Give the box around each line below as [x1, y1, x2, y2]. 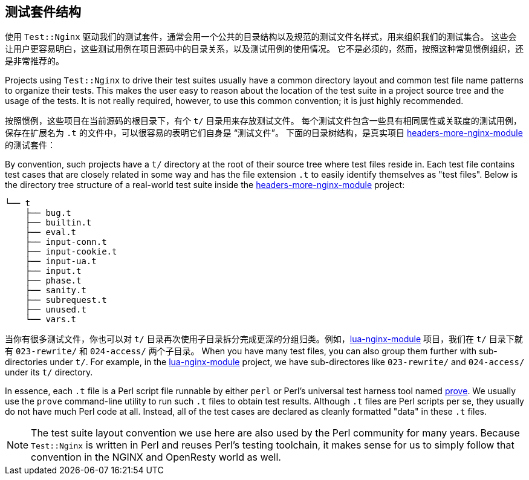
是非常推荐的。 [5, 56, 64, 66]
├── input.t [25, 266, 82, 276]
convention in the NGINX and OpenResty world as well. [31, 451, 281, 464]
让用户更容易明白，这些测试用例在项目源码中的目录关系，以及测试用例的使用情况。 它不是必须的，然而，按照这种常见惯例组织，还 [5, 44, 524, 54]
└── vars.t [25, 314, 77, 325]
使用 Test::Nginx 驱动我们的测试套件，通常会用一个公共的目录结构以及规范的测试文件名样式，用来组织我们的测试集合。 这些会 [5, 31, 517, 42]
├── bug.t [25, 208, 71, 218]
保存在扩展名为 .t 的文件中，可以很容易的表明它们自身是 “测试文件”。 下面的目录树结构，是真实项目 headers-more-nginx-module [5, 128, 523, 138]
